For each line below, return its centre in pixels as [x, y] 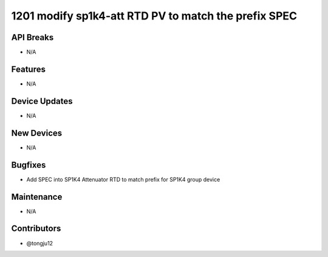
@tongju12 [40, 243]
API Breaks [32, 37]
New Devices [37, 133]
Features [28, 69]
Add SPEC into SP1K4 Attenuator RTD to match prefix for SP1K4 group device [123, 179]
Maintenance [37, 197]
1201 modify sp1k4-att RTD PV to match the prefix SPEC [154, 16]
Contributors [36, 229]
